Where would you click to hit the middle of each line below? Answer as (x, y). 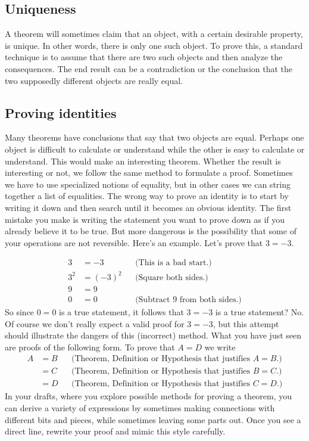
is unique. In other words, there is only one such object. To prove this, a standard (154, 45)
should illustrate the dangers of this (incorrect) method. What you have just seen (153, 335)
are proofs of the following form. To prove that (90, 347)
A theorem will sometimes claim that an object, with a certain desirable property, (154, 34)
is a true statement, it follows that (121, 311)
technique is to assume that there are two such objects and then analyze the (144, 57)
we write (220, 347)
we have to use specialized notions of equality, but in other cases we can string (148, 184)
